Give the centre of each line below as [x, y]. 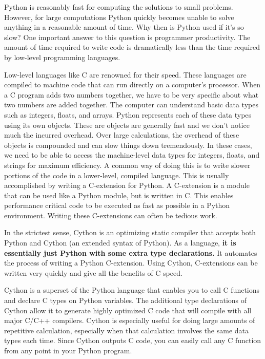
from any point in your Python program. [68, 350]
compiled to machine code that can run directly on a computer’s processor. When [132, 84]
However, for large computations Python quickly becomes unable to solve [119, 17]
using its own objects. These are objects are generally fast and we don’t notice [127, 125]
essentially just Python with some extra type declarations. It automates [131, 252]
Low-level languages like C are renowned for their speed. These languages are [125, 74]
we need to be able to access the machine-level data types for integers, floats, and [132, 155]
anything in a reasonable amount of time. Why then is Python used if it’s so [124, 27]
